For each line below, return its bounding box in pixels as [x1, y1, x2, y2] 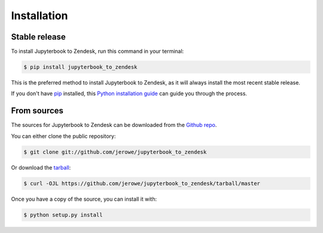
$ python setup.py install [23, 211, 103, 218]
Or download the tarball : [11, 164, 71, 171]
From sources [11, 105, 64, 116]
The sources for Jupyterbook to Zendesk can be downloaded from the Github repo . [11, 122, 217, 129]
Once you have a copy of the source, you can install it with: [11, 195, 157, 202]
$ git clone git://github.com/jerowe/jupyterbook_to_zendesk [23, 149, 207, 155]
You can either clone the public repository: [11, 132, 116, 140]
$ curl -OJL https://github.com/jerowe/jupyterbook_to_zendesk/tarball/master [23, 180, 260, 187]
